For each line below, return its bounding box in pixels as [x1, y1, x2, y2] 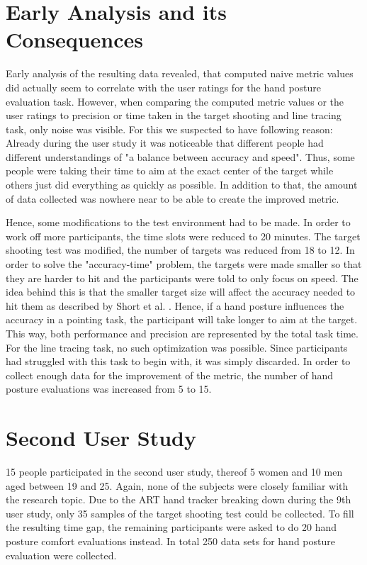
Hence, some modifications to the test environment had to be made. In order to [6, 215, 351, 230]
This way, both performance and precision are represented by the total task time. [6, 326, 358, 340]
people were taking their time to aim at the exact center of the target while [6, 163, 334, 178]
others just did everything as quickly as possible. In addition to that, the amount [6, 177, 358, 192]
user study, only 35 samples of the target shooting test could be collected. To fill [6, 505, 354, 520]
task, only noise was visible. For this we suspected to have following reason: [6, 121, 333, 136]
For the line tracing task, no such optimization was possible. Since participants [6, 340, 348, 354]
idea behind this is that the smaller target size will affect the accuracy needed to [6, 284, 356, 299]
